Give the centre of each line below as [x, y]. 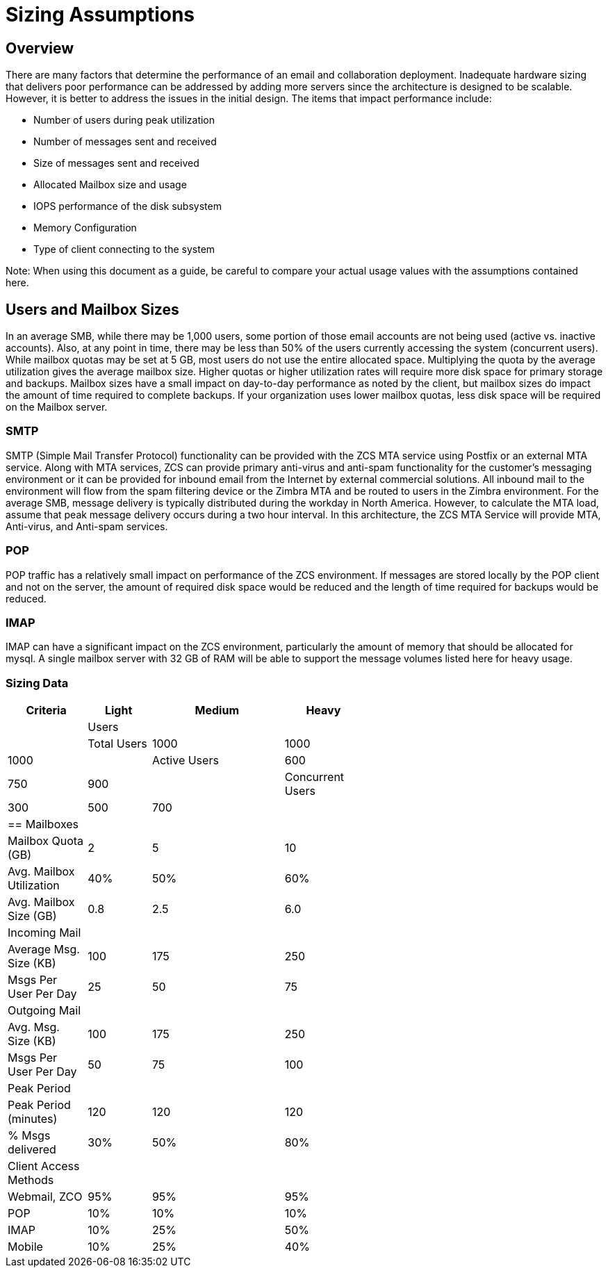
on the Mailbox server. [57, 407]
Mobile [25, 1247]
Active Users [185, 761]
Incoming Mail [44, 933]
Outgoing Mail [44, 1011]
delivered [32, 1150]
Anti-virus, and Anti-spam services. [87, 526]
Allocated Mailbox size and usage [110, 185]
